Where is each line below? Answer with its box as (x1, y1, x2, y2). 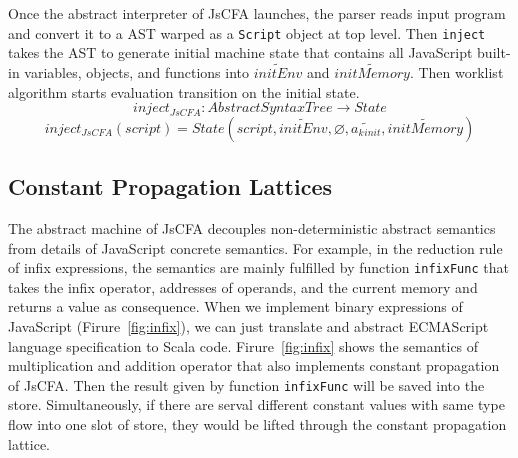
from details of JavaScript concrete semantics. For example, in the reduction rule (8, 237, 503, 258)
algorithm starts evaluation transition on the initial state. (8, 81, 360, 102)
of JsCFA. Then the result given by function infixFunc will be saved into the (8, 374, 485, 395)
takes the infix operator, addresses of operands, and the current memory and (8, 276, 478, 297)
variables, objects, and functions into (24, 62, 250, 83)
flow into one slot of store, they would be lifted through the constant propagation (8, 413, 507, 434)
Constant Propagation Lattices (8, 171, 332, 202)
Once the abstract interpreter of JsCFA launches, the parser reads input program (8, 3, 506, 23)
